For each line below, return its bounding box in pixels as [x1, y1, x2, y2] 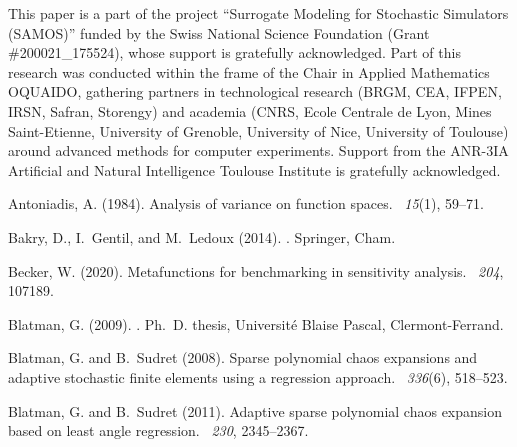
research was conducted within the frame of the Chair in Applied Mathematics [8, 61, 490, 82]
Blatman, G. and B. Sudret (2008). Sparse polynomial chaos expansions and [8, 347, 478, 368]
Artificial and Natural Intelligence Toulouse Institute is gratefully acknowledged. [8, 159, 501, 180]
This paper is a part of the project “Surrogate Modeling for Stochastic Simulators [8, 3, 509, 23]
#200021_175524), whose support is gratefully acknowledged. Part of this [8, 42, 461, 63]
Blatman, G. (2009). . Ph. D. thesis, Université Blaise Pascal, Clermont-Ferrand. [8, 313, 504, 334]
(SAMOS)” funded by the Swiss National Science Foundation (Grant [8, 22, 430, 43]
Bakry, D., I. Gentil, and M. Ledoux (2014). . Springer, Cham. [8, 226, 396, 247]
